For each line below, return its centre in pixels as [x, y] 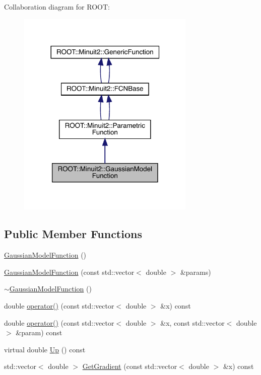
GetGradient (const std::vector [130, 366]
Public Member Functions [73, 234]
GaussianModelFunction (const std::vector [69, 272]
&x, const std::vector [192, 322]
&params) [195, 272]
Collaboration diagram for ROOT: [57, 7]
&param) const [39, 332]
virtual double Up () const [45, 349]
